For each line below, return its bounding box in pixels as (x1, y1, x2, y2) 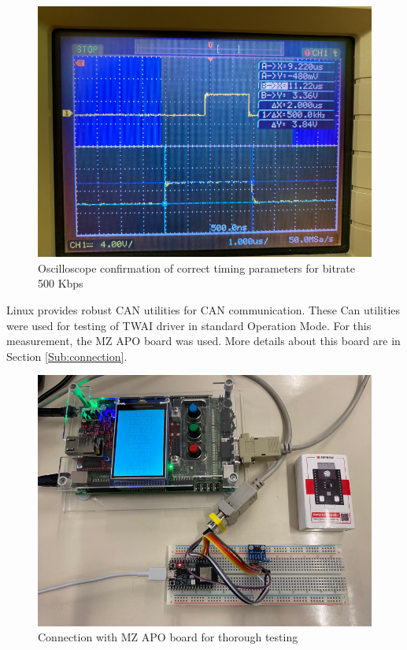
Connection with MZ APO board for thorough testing (38, 629, 298, 645)
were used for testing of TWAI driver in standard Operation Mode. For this (6, 317, 372, 333)
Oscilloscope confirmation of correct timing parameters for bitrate (38, 259, 356, 276)
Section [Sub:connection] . (6, 347, 128, 364)
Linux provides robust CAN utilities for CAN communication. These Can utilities (6, 302, 401, 318)
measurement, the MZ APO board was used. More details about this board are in (6, 332, 401, 349)
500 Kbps (38, 275, 83, 292)
